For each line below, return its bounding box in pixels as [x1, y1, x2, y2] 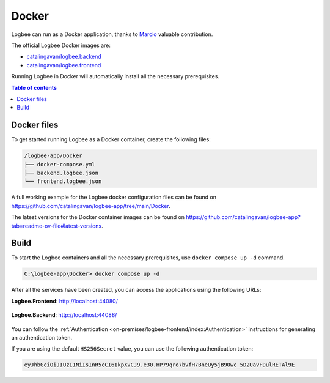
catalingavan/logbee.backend [26, 53, 102, 61]
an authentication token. [11, 333, 73, 341]
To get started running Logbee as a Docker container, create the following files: [11, 136, 211, 143]
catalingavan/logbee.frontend [26, 61, 101, 69]
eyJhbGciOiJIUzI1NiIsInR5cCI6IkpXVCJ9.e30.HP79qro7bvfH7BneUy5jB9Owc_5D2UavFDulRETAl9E [24, 362, 295, 368]
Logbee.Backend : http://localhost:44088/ [11, 311, 117, 319]
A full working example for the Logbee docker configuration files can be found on [11, 193, 217, 201]
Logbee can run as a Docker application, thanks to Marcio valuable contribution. [11, 31, 213, 38]
